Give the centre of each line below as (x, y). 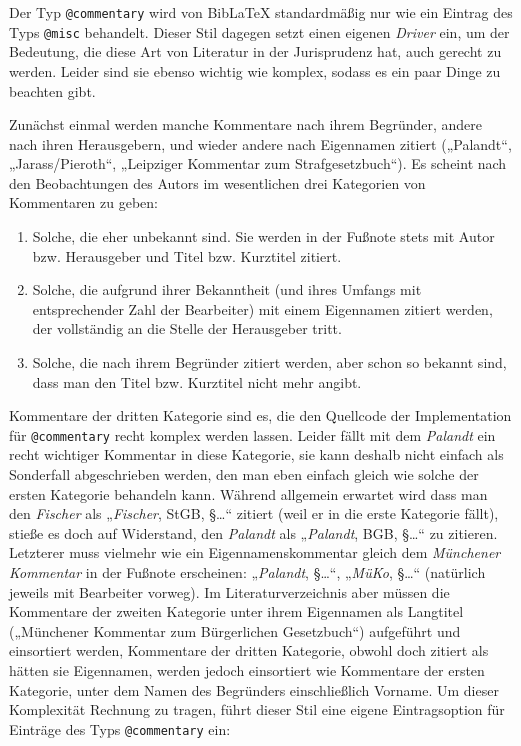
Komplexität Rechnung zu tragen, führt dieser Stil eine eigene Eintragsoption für (257, 709)
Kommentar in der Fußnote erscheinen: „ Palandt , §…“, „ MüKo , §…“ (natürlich (247, 572)
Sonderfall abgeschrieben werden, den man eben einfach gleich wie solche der (244, 474)
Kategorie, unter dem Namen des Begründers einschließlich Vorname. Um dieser (254, 689)
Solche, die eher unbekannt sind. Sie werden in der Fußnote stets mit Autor (263, 236)
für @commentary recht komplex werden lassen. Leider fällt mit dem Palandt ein (252, 434)
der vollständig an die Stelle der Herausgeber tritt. (187, 328)
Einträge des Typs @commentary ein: (120, 728)
